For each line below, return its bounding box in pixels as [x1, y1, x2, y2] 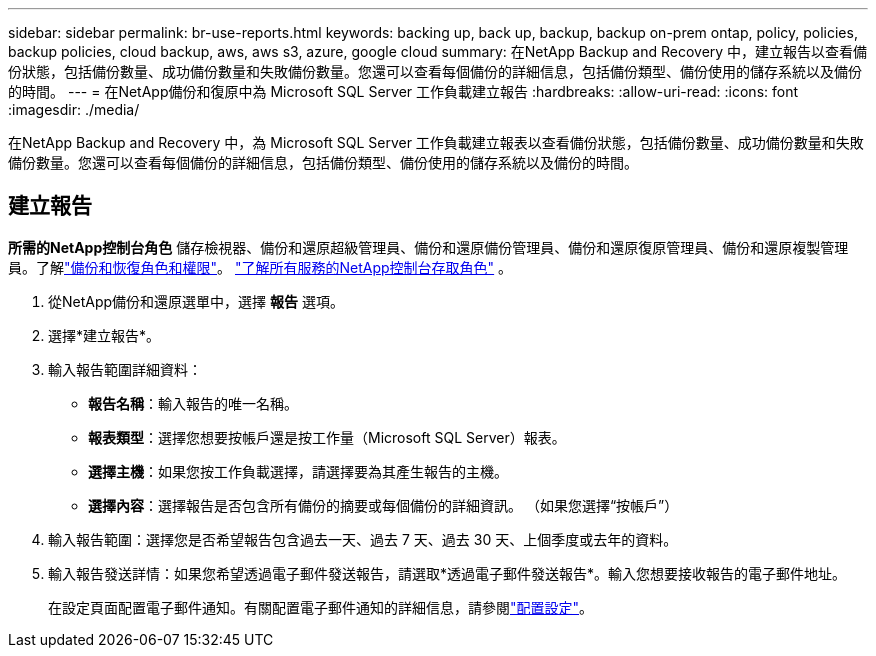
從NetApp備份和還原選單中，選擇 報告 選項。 [48, 292, 344, 310]
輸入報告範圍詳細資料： [48, 360, 202, 378]
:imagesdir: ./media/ [8, 101, 140, 118]
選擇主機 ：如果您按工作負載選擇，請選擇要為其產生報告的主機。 [88, 462, 508, 480]
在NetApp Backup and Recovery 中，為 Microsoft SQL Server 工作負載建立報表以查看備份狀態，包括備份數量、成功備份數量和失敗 [8, 134, 864, 151]
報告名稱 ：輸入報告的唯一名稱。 [88, 394, 298, 412]
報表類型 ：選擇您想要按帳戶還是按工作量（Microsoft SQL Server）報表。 [88, 428, 566, 446]
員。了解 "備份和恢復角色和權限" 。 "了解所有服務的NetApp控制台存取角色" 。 [8, 258, 513, 276]
